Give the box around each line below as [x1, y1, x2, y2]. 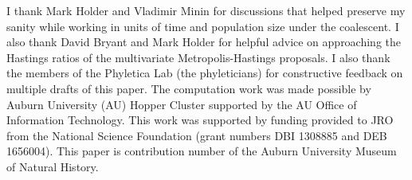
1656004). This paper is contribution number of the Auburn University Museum [6, 143, 397, 159]
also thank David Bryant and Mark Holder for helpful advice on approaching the [6, 33, 402, 50]
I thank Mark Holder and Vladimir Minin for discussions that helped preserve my [6, 2, 406, 18]
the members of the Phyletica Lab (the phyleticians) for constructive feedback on [6, 65, 403, 81]
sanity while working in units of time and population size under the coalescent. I [6, 18, 399, 34]
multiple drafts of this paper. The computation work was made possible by [6, 80, 371, 96]
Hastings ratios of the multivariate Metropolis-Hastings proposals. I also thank [6, 49, 390, 65]
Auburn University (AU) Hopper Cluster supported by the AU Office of [6, 96, 357, 112]
